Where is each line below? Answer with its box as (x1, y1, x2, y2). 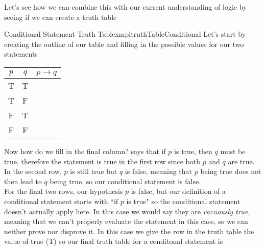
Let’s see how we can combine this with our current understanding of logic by (4, 2, 247, 12)
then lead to (4, 176, 42, 186)
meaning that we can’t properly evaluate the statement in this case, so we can (4, 216, 248, 227)
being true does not (200, 166, 261, 177)
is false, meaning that (125, 166, 192, 177)
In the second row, (4, 166, 62, 177)
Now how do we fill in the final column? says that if (4, 145, 166, 156)
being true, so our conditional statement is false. (50, 176, 201, 186)
